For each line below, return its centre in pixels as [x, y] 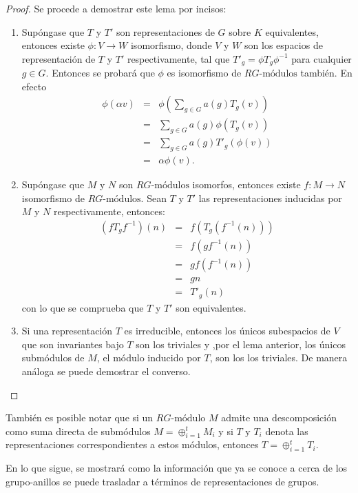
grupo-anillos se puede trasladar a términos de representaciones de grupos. [162, 481]
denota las [287, 431]
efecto [34, 86]
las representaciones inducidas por [270, 198]
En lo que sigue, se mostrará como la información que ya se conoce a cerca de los [177, 468]
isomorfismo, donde [171, 45]
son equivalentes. [211, 307]
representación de [59, 58]
